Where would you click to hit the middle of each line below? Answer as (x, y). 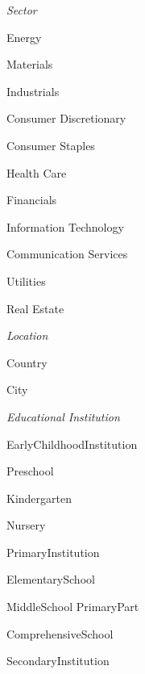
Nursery (26, 525)
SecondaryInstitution (58, 661)
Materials (30, 64)
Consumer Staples (51, 145)
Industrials (33, 91)
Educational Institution (63, 416)
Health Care (37, 172)
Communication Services (67, 254)
